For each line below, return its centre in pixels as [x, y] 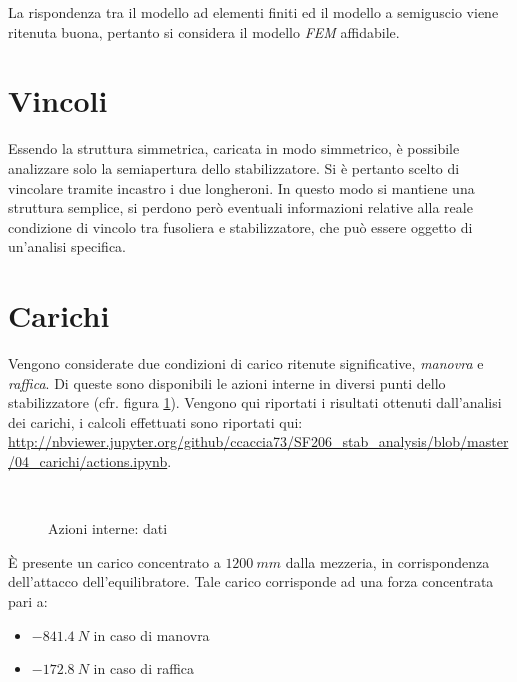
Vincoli [58, 100]
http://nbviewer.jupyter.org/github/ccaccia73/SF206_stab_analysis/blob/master [258, 441]
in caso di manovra [151, 634]
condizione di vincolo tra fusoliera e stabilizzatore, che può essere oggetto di [240, 226]
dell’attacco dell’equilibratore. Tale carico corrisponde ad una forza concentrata [251, 581]
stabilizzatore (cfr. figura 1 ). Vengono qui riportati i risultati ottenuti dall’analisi [255, 402]
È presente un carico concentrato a [114, 561]
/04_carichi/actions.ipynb [88, 460]
